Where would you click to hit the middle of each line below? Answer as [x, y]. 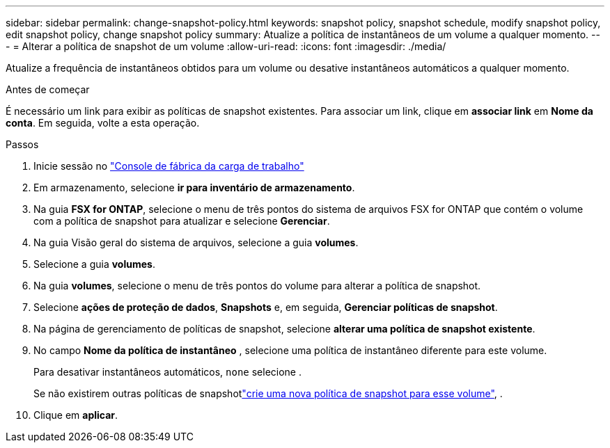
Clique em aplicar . [76, 415]
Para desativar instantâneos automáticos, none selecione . [167, 372]
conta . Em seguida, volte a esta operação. [103, 123]
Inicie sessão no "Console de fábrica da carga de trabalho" [169, 166]
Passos [22, 144]
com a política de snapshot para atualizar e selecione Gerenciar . [182, 221]
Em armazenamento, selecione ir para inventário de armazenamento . [194, 187]
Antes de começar [48, 89]
